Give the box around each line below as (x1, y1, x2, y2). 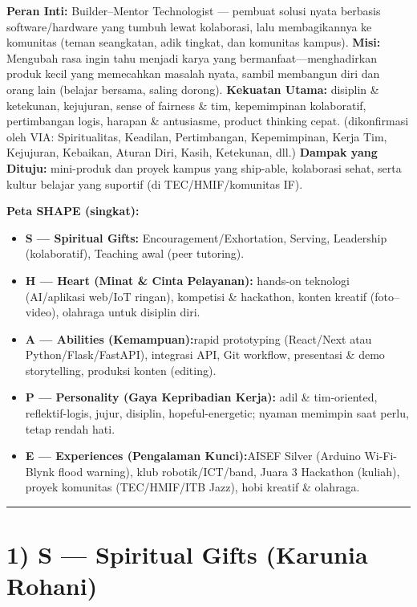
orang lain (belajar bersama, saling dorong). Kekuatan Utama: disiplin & (6, 80, 379, 97)
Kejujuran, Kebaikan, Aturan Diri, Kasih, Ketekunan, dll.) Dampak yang (6, 144, 378, 161)
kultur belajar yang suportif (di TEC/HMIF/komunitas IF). (6, 175, 303, 192)
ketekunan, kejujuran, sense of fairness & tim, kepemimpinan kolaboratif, (6, 96, 366, 113)
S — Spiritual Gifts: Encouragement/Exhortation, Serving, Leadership (25, 229, 387, 246)
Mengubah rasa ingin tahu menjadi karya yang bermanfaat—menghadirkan (6, 49, 377, 66)
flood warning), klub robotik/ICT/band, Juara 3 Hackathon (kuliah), (58, 462, 400, 479)
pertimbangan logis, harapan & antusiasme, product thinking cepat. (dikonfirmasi (6, 112, 409, 129)
